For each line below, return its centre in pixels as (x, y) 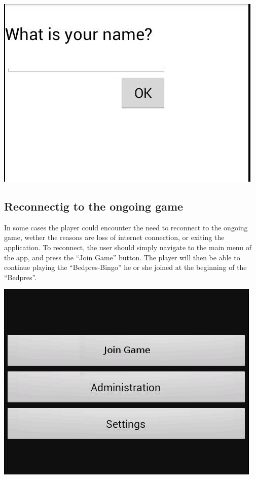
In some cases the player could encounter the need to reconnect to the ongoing (126, 227)
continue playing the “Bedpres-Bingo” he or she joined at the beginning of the (125, 267)
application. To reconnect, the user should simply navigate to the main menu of (128, 247)
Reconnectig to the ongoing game (94, 206)
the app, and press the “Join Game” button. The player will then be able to (122, 257)
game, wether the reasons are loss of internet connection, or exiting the (114, 237)
